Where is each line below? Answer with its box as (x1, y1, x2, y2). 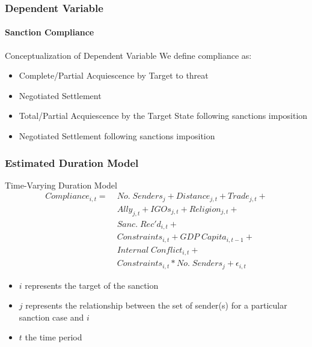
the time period (25, 331, 82, 343)
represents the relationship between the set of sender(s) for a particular (25, 299, 287, 312)
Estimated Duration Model (5, 155, 139, 170)
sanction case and (19, 310, 84, 323)
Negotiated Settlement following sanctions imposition (19, 130, 215, 142)
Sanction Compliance (5, 26, 94, 38)
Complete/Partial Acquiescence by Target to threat (19, 69, 209, 82)
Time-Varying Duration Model (5, 178, 117, 191)
